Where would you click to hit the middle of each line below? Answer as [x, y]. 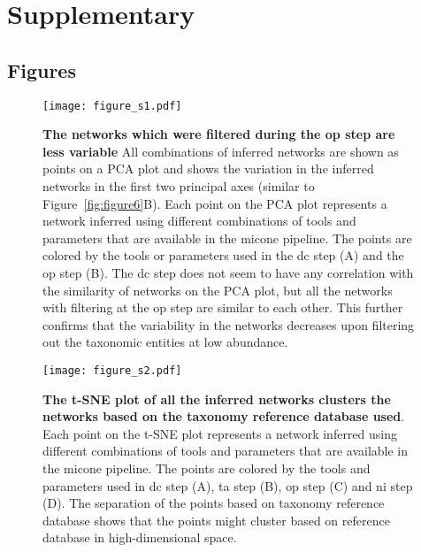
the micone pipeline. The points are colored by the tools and [207, 468]
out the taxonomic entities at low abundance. [165, 342]
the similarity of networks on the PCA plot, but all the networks [218, 290]
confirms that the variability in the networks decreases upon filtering [229, 324]
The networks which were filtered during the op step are [219, 134]
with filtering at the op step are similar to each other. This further [223, 307]
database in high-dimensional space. [140, 537]
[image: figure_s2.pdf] [112, 370]
